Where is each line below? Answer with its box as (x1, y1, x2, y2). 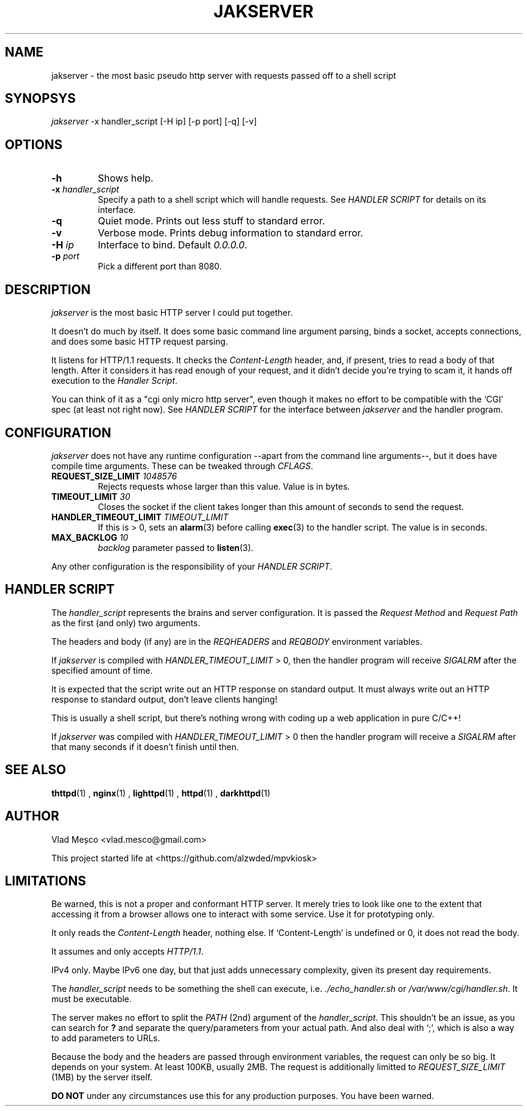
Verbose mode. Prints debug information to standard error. (97, 227, 363, 239)
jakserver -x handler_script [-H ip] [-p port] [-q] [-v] (51, 116, 257, 127)
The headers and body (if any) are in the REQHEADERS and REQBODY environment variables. (51, 636, 422, 647)
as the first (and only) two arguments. (51, 617, 200, 628)
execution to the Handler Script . (51, 375, 177, 386)
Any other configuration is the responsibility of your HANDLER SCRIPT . (51, 561, 333, 571)
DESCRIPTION (5, 282, 91, 297)
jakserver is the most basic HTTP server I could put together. (51, 307, 293, 318)
